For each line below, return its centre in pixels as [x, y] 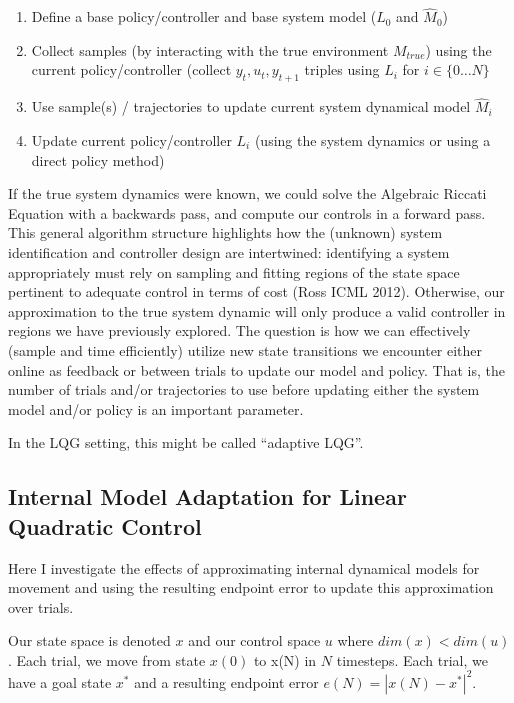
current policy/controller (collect [131, 69]
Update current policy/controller [131, 140]
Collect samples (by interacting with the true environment [210, 49]
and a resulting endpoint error [226, 681]
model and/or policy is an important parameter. [156, 408]
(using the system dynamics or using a [372, 140]
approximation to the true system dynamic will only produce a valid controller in [257, 310]
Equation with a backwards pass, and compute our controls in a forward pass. [247, 212]
